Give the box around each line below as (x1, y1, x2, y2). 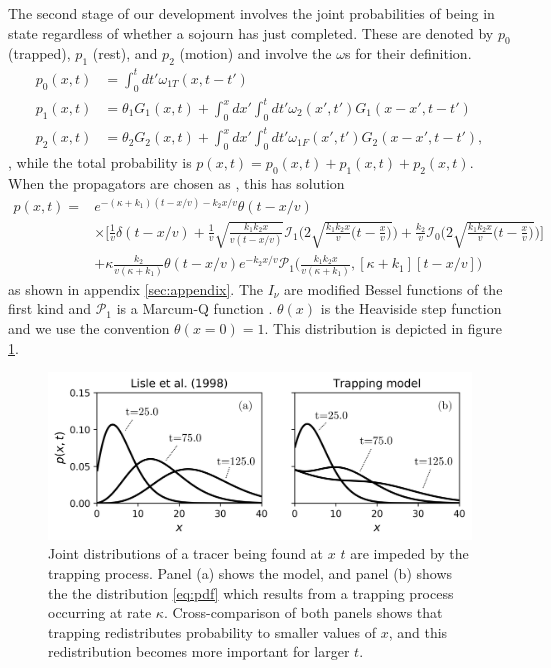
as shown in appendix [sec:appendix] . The (8, 278, 263, 299)
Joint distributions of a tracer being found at (48, 543, 324, 564)
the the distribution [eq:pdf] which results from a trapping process (48, 582, 454, 603)
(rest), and (92, 43, 158, 64)
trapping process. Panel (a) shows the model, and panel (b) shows (48, 562, 453, 583)
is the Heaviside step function (320, 298, 502, 319)
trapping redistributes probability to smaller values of (48, 621, 376, 642)
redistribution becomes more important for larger (48, 641, 350, 662)
